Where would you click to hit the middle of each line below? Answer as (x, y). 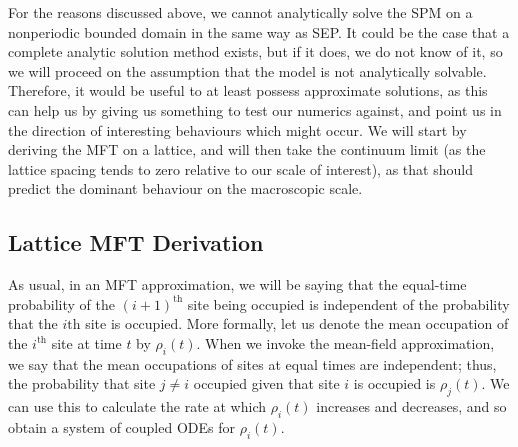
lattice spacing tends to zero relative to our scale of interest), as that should (240, 168)
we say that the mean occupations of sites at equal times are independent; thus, (252, 363)
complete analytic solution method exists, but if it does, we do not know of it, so (255, 51)
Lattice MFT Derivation (136, 242)
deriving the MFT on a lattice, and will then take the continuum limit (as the (247, 149)
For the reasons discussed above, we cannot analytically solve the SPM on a (240, 12)
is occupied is (394, 383)
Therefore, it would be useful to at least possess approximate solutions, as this (248, 90)
